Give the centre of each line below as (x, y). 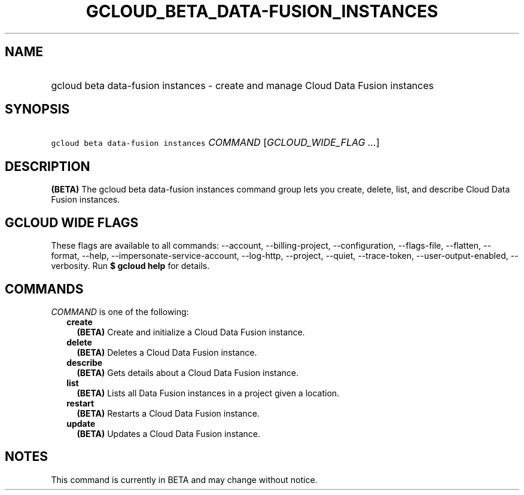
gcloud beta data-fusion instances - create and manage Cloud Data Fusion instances (242, 85)
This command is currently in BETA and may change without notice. (184, 479)
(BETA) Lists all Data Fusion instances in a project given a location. (208, 393)
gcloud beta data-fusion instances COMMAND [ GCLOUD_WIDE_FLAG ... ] (215, 143)
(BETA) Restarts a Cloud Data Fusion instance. (168, 413)
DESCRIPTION (48, 166)
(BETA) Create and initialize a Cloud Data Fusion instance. (191, 332)
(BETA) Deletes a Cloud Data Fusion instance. (167, 352)
